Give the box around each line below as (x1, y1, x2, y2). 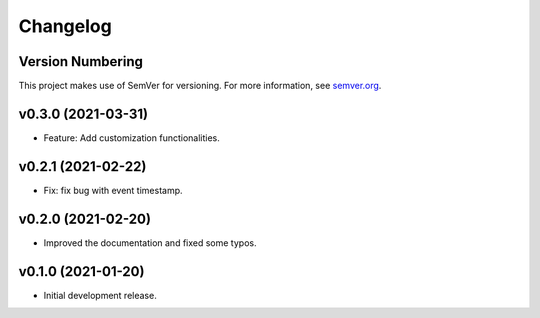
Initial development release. (43, 289, 157, 301)
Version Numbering (18, 53, 144, 70)
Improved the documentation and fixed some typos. (43, 236, 257, 249)
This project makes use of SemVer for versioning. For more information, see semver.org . (18, 80, 382, 92)
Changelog (18, 15, 112, 37)
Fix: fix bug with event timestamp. (43, 184, 184, 196)
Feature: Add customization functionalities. (43, 131, 220, 144)
